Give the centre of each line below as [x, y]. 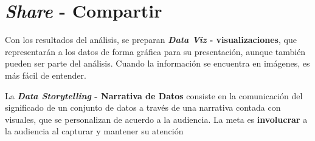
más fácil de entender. [46, 75]
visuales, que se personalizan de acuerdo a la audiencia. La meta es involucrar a [156, 119]
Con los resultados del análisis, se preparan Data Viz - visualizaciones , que [151, 40]
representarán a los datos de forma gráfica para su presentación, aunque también [155, 51]
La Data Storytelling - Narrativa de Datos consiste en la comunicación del [154, 95]
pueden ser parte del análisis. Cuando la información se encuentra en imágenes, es [157, 63]
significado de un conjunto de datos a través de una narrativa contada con [143, 107]
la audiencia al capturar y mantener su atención [94, 131]
